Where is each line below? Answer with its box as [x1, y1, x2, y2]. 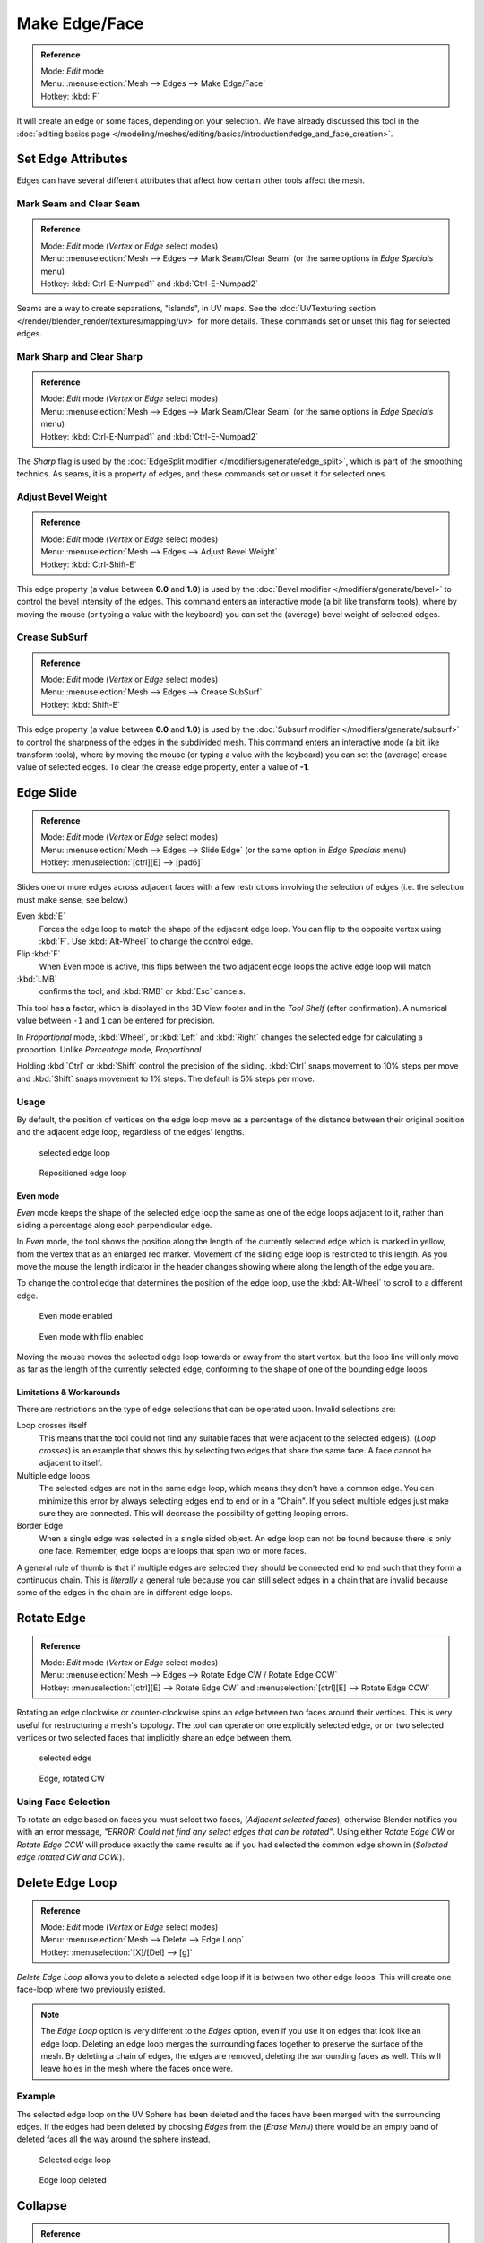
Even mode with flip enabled [39, 1331, 144, 1341]
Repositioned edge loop [39, 1167, 127, 1179]
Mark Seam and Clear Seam [16, 197, 141, 210]
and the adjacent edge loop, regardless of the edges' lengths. [16, 1127, 246, 1138]
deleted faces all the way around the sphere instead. [16, 2134, 211, 2144]
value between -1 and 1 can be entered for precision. [16, 1015, 215, 1026]
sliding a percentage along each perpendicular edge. [16, 1219, 212, 1230]
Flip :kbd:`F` [16, 948, 61, 959]
